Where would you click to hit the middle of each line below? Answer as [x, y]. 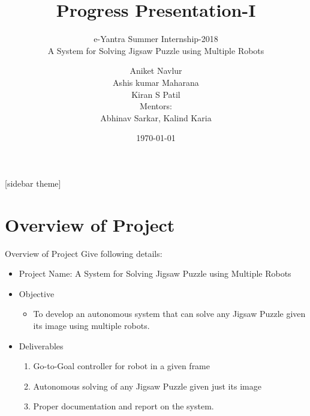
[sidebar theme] [33, 183]
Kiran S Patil [156, 94]
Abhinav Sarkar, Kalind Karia [156, 117]
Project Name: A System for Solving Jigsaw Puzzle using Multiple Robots [155, 273]
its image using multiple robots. [91, 325]
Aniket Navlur [156, 71]
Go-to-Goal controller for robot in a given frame [121, 366]
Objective [37, 293]
